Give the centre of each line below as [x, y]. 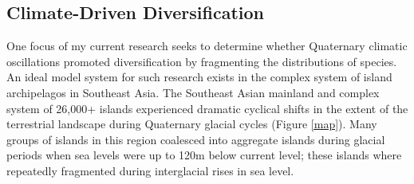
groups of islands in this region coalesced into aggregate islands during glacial [196, 139]
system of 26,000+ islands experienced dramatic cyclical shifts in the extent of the [207, 108]
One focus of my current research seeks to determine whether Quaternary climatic [207, 46]
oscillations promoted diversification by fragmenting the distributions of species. [202, 61]
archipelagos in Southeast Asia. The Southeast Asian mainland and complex [193, 92]
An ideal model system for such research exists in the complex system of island [199, 77]
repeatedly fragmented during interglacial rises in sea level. [150, 170]
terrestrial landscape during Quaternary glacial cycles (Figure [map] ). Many [192, 124]
